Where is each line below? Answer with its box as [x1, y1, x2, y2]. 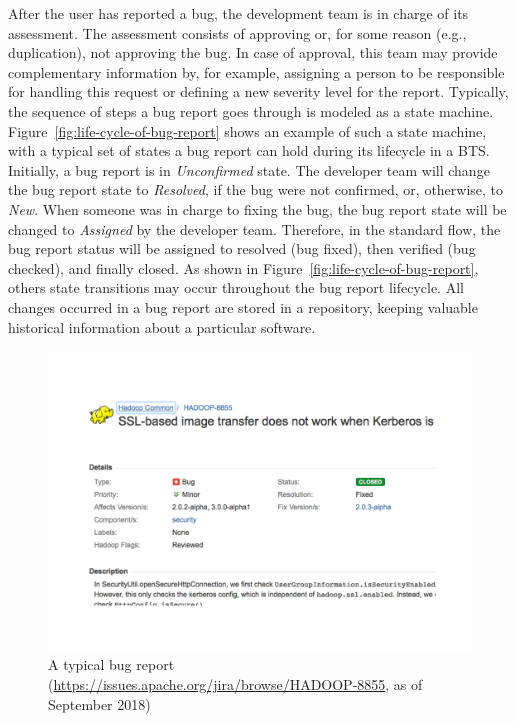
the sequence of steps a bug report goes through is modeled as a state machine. [8, 100, 494, 121]
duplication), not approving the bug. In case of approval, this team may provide [8, 42, 498, 63]
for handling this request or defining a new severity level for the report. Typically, [8, 81, 509, 102]
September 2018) [48, 693, 151, 714]
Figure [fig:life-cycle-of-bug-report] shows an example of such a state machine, [8, 120, 487, 141]
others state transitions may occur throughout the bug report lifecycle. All [8, 277, 464, 298]
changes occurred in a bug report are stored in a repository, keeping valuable [8, 296, 478, 317]
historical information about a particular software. [8, 316, 316, 337]
